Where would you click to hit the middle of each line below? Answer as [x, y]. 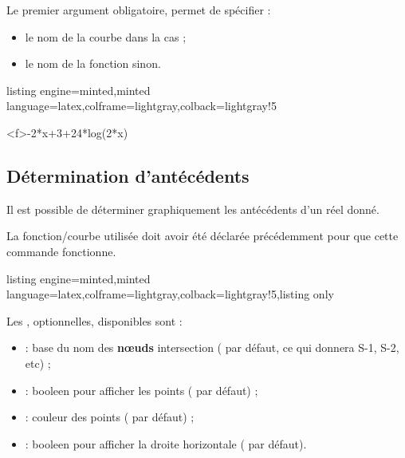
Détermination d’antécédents [128, 175]
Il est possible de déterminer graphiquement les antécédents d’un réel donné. [193, 209]
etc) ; [38, 363]
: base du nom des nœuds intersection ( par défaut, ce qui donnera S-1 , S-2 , [212, 347]
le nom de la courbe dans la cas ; [106, 36]
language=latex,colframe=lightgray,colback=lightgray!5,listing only [170, 294]
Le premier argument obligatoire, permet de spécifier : [139, 10]
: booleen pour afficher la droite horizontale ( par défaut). [166, 443]
